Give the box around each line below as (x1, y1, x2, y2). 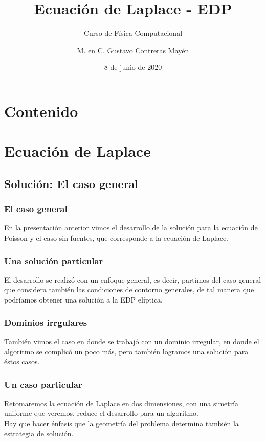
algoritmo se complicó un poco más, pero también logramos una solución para (4, 346, 249, 357)
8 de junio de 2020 (104, 62, 162, 73)
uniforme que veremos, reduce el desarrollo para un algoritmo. (4, 408, 198, 418)
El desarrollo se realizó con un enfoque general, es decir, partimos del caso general (4, 274, 261, 285)
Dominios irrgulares (4, 316, 87, 329)
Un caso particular (4, 378, 82, 390)
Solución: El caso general (4, 175, 139, 191)
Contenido (4, 100, 78, 121)
